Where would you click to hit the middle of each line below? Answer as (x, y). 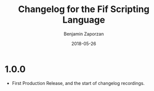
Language (84, 20)
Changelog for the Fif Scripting (84, 9)
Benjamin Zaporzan (84, 34)
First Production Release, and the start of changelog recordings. (78, 83)
